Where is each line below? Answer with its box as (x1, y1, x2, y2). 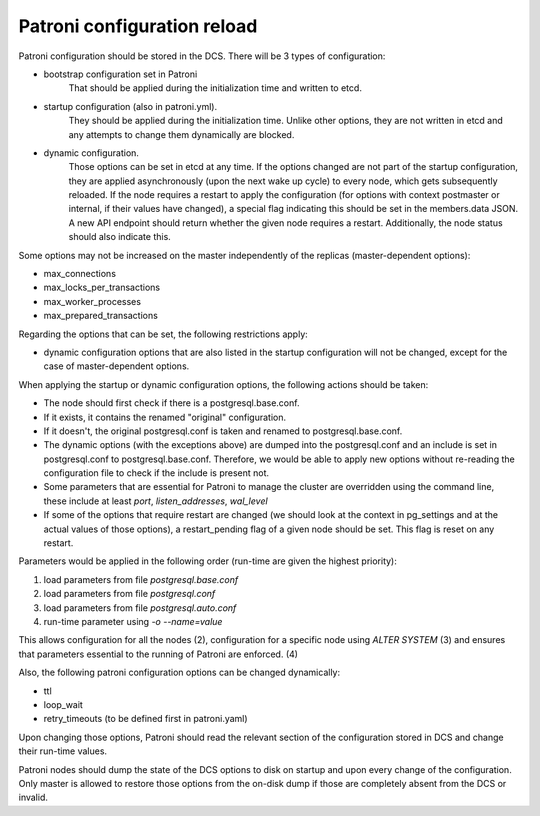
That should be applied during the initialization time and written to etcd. (68, 82, 362, 94)
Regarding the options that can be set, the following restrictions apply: (18, 328, 309, 340)
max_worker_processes (43, 295, 142, 307)
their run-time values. (18, 745, 108, 757)
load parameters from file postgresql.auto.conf (43, 601, 237, 614)
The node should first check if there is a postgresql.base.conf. (43, 397, 300, 409)
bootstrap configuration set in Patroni (43, 68, 198, 80)
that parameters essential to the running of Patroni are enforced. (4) (18, 648, 299, 660)
